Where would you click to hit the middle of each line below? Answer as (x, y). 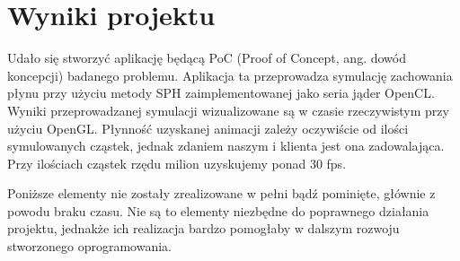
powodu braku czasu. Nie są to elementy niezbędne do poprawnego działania (218, 210)
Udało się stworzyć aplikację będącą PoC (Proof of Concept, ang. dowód (207, 58)
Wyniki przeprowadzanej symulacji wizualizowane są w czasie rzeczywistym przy (228, 110)
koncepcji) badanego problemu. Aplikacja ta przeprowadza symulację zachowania (230, 75)
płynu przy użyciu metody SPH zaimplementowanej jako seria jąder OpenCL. (221, 93)
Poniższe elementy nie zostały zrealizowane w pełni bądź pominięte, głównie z (221, 193)
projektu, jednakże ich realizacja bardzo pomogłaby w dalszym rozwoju (203, 228)
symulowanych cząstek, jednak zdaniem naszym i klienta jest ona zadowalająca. (226, 146)
